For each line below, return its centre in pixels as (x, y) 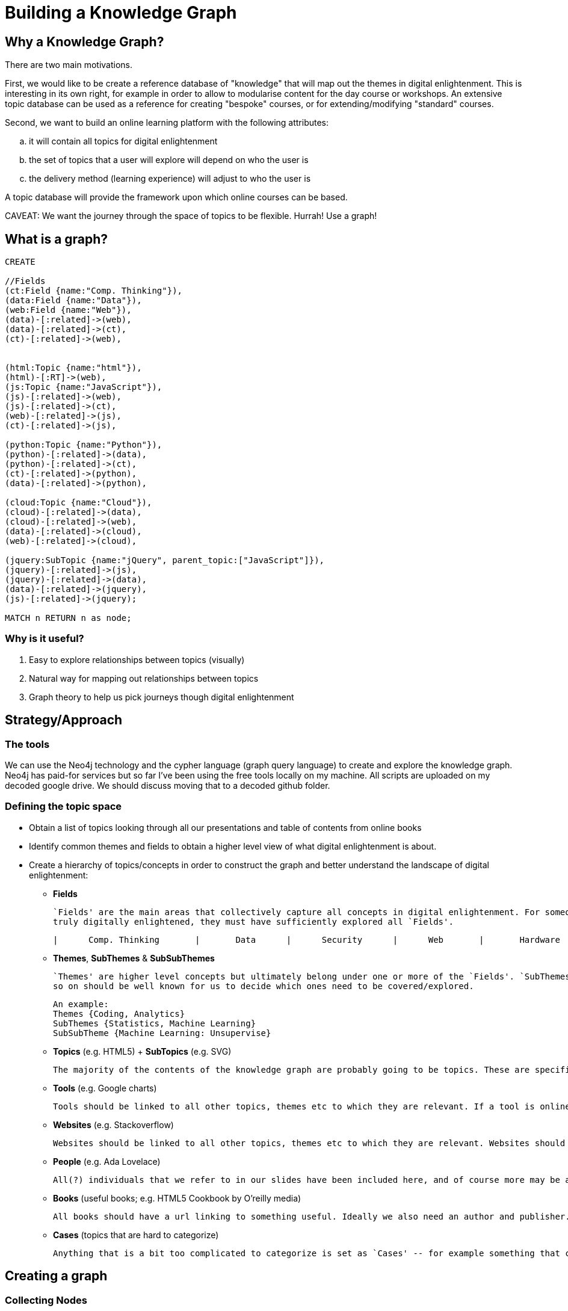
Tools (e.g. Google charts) (105, 1088)
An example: (81, 1004)
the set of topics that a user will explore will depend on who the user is (169, 160)
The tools (27, 744)
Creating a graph (56, 1276)
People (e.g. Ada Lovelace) (107, 1161)
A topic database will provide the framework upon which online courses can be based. (176, 197)
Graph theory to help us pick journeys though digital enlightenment (162, 697)
